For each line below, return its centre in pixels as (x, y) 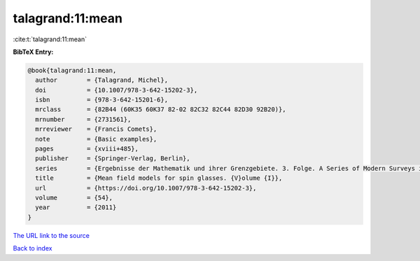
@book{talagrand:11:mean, (72, 70)
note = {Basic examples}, (96, 139)
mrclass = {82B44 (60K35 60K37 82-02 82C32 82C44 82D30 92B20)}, (161, 110)
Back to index (33, 248)
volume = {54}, (74, 198)
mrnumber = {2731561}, (83, 119)
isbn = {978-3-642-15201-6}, (101, 100)
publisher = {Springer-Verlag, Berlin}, (113, 158)
